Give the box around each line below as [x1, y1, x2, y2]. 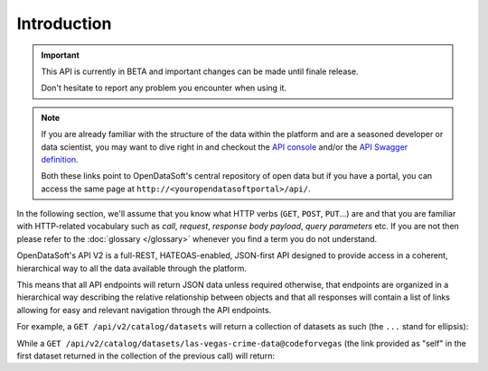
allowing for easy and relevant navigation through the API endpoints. [16, 304, 272, 315]
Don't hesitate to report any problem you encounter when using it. [41, 82, 287, 94]
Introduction [16, 14, 112, 33]
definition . [41, 153, 79, 164]
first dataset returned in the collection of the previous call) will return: [16, 350, 276, 361]
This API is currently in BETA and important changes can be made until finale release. [41, 66, 359, 77]
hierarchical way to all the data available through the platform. [16, 263, 248, 274]
